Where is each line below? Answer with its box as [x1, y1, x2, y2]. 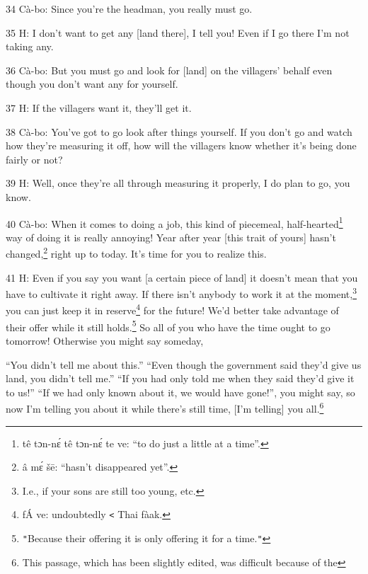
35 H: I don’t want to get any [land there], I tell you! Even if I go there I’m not [6, 25, 350, 40]
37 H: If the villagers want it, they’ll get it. [6, 100, 192, 115]
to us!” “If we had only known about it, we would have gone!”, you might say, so [6, 384, 355, 399]
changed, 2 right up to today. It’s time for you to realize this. [6, 244, 267, 261]
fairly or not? [6, 151, 63, 166]
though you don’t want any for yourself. [6, 76, 178, 91]
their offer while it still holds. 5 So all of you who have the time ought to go [6, 317, 330, 334]
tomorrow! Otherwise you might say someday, [6, 333, 204, 348]
